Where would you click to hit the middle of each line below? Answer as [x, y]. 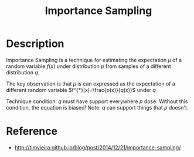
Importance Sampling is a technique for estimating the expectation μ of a [94, 60]
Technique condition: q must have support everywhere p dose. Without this [97, 101]
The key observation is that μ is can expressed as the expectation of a [91, 84]
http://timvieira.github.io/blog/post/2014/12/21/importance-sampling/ [98, 147]
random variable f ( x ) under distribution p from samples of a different [89, 66]
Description [35, 44]
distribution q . [23, 72]
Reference [32, 132]
